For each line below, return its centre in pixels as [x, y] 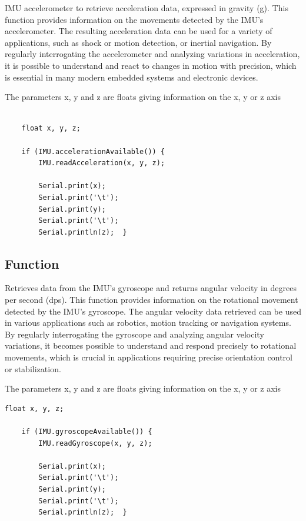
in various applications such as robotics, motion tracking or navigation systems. [148, 323]
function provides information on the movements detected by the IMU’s [134, 19]
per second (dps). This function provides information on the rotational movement [152, 300]
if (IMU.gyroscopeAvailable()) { [87, 432]
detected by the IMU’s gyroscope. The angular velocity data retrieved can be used [153, 311]
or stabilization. [33, 368]
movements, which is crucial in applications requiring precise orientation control [149, 357]
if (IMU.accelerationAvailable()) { [93, 151]
